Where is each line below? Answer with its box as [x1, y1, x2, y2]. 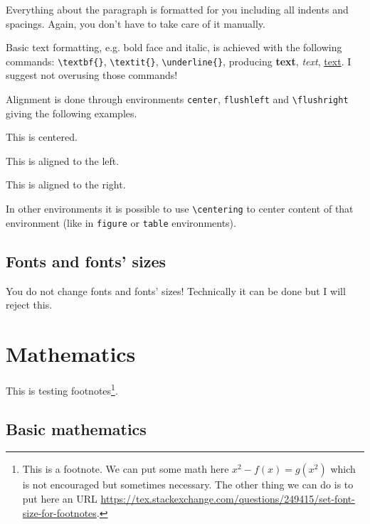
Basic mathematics [6, 417, 147, 439]
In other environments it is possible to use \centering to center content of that [6, 201, 354, 216]
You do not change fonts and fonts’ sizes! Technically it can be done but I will [6, 283, 346, 298]
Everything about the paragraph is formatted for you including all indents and [6, 2, 349, 16]
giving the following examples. [6, 105, 137, 120]
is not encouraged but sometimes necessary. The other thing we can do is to [22, 477, 354, 492]
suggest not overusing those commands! [6, 68, 178, 82]
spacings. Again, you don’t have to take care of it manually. [6, 16, 265, 31]
